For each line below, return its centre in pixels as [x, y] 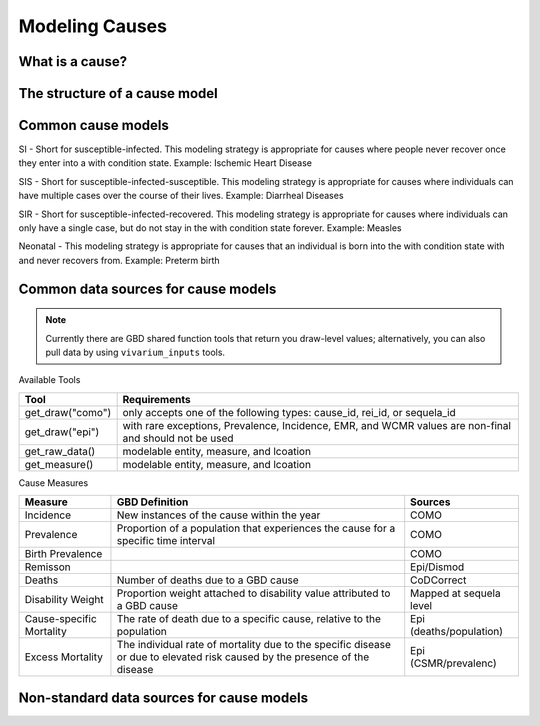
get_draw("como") [68, 412]
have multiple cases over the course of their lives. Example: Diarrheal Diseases [181, 196]
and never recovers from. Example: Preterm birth [119, 260]
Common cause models [93, 125]
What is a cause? [73, 61]
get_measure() [59, 464]
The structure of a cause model [118, 93]
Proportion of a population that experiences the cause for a [256, 528]
